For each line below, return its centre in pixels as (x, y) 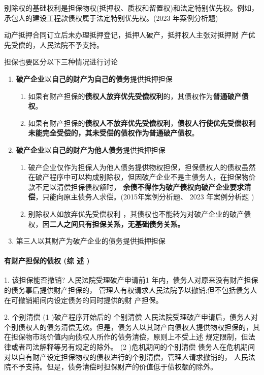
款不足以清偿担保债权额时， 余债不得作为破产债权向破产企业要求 (136, 186)
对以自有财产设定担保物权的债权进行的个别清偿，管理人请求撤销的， (118, 356)
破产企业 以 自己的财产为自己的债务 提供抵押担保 (94, 78)
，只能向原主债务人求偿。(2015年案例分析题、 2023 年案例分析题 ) (145, 197)
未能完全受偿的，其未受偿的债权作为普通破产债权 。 (113, 133)
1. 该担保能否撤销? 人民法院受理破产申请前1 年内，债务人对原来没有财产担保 (131, 280)
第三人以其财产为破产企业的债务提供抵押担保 (91, 241)
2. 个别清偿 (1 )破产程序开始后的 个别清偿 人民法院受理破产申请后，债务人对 (131, 317)
